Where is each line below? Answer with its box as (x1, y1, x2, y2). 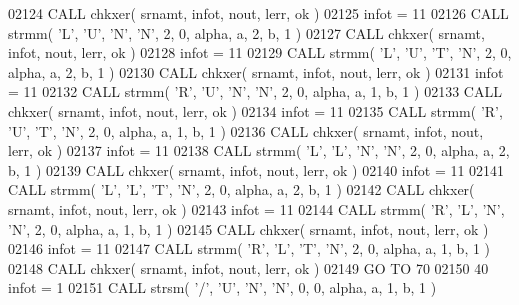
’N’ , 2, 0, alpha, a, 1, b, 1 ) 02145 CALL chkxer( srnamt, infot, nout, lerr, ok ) (8, 218, 489, 239)
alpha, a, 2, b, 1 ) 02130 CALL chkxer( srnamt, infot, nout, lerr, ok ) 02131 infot (8, 61, 504, 82)
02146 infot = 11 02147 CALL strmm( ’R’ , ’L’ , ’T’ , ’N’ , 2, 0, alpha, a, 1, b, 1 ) (8, 238, 491, 259)
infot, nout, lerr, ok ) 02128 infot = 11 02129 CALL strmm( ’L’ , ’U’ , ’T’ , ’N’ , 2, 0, (8, 42, 512, 63)
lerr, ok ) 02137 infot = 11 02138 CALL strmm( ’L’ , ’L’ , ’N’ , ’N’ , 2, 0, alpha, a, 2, (8, 140, 510, 161)
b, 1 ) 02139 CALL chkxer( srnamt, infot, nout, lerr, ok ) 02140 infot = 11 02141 (8, 159, 505, 180)
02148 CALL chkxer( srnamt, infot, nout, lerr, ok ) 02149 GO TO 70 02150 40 (8, 257, 489, 278)
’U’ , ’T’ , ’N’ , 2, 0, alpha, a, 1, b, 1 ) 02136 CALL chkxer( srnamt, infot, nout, (8, 120, 484, 141)
